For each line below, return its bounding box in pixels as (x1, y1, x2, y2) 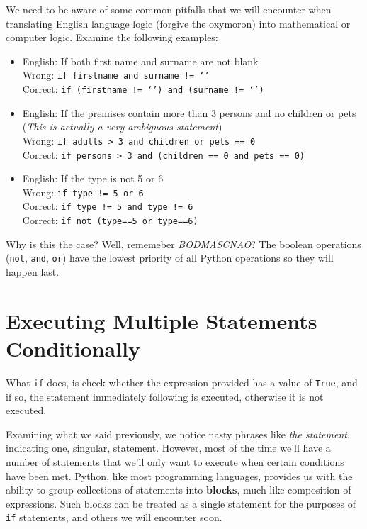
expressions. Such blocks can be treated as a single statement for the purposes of (6, 496, 356, 511)
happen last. (6, 264, 60, 279)
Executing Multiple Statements (6, 306, 317, 335)
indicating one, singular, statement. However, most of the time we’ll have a (6, 440, 331, 455)
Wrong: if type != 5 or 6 (22, 184, 144, 199)
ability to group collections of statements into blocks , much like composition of (6, 482, 351, 497)
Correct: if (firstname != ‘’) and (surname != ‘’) (22, 82, 264, 96)
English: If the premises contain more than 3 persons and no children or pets (22, 105, 356, 120)
